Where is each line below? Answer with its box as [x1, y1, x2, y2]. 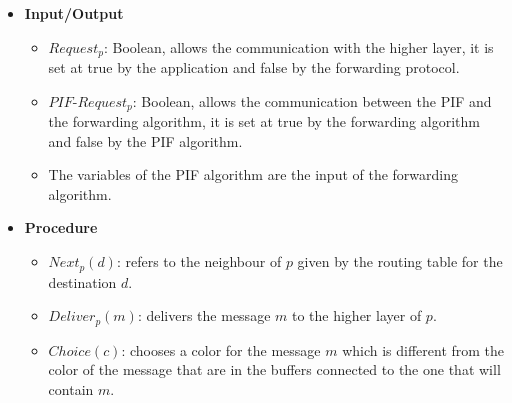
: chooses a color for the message [121, 339, 321, 360]
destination [48, 271, 117, 292]
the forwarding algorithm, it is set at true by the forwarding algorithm [48, 111, 480, 132]
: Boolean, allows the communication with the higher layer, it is [103, 36, 494, 57]
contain [48, 378, 94, 399]
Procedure [24, 217, 98, 238]
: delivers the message [137, 305, 271, 326]
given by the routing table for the [297, 251, 503, 272]
